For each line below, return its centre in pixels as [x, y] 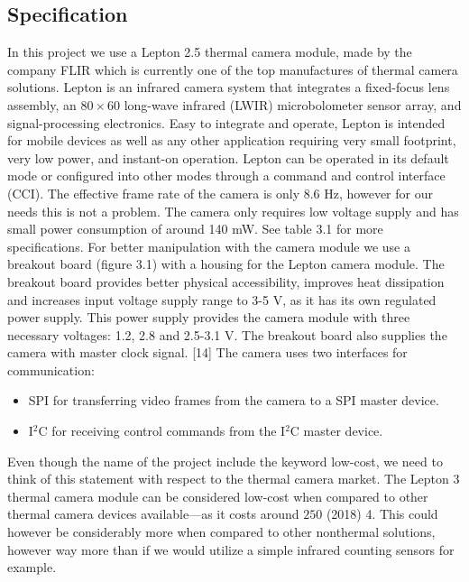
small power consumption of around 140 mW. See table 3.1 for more [195, 229]
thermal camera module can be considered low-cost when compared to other [218, 496]
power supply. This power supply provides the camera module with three [209, 317]
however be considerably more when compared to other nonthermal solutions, [221, 532]
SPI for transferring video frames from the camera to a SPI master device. [234, 400]
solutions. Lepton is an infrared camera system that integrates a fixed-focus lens [229, 87]
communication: [51, 370]
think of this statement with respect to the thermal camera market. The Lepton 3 [234, 479]
